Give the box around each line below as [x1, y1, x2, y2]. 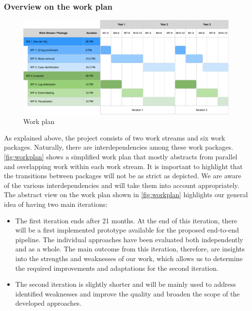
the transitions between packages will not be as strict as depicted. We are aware [4, 171, 241, 181]
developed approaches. [15, 298, 82, 308]
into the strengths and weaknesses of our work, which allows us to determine [15, 253, 243, 263]
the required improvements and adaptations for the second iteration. [15, 263, 219, 273]
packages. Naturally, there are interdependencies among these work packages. [4, 142, 233, 152]
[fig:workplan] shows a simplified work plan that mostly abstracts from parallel [4, 152, 237, 162]
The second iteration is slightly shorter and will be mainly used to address [15, 279, 236, 289]
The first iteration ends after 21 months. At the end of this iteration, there [15, 215, 237, 225]
